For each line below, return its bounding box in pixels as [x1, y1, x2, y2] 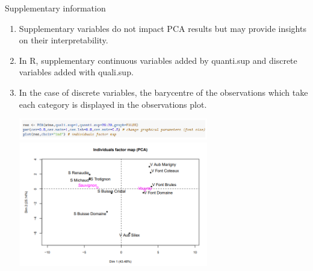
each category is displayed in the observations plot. [19, 98, 207, 110]
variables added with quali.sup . [19, 66, 134, 78]
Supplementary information [5, 2, 106, 14]
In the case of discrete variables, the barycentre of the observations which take [19, 86, 308, 98]
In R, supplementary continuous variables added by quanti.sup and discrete [19, 54, 297, 66]
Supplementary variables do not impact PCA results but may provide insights [19, 22, 306, 34]
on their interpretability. [19, 34, 108, 46]
